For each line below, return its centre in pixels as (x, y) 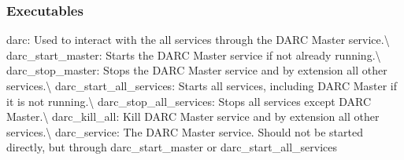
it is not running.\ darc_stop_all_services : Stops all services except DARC (189, 101)
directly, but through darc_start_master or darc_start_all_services (172, 147)
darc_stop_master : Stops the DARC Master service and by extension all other (197, 70)
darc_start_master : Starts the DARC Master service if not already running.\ (194, 55)
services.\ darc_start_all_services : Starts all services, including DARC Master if (202, 85)
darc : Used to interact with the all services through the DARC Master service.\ (198, 40)
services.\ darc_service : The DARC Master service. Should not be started (185, 131)
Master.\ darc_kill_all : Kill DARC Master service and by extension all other (193, 116)
